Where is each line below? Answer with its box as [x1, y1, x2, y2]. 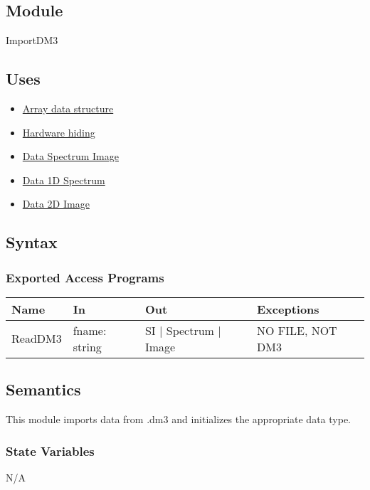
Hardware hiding [22, 124, 95, 139]
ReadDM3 [11, 330, 62, 347]
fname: [73, 321, 107, 339]
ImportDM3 [6, 33, 58, 48]
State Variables [6, 442, 95, 459]
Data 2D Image [22, 196, 90, 211]
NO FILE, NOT [257, 321, 337, 339]
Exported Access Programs [6, 268, 164, 286]
